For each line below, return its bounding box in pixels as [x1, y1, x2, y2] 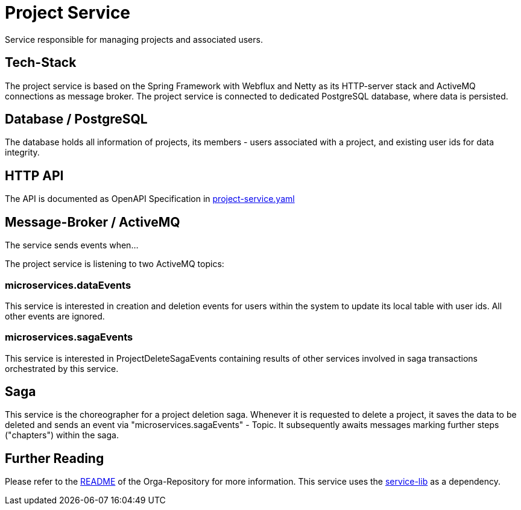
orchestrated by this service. [5, 363, 119, 374]
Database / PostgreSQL [5, 112, 148, 127]
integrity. [5, 147, 40, 158]
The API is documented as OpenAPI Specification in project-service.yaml [5, 194, 295, 204]
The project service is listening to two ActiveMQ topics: [5, 259, 224, 269]
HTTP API [5, 168, 64, 183]
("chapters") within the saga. [5, 430, 119, 441]
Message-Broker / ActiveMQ [5, 214, 180, 230]
